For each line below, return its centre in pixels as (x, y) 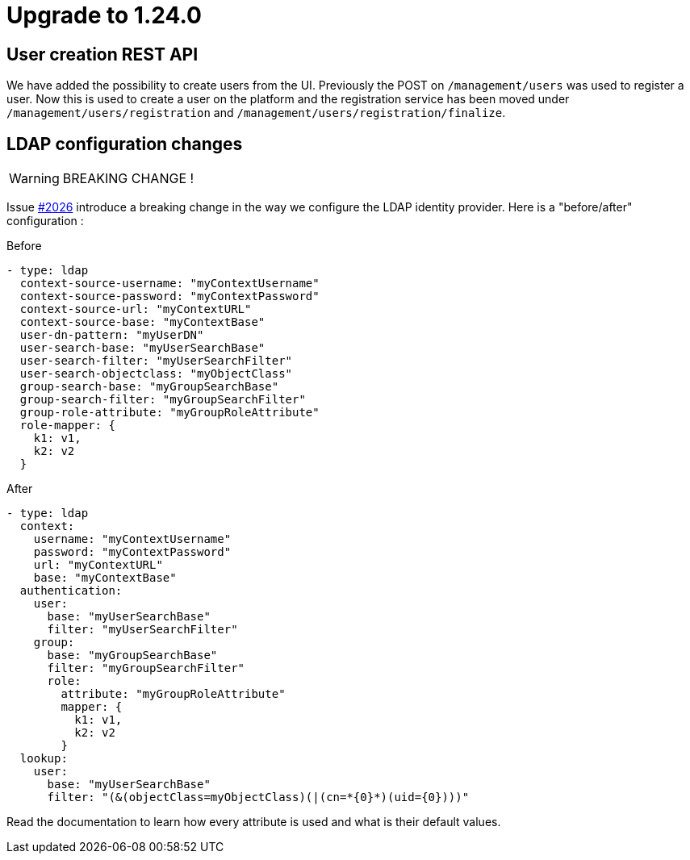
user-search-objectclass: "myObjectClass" (156, 374)
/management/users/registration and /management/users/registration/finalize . (256, 113)
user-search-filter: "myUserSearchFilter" (156, 361)
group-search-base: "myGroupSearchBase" (149, 387)
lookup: (44, 759)
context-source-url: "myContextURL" (136, 309)
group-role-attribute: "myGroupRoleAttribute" (169, 413)
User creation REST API (102, 54)
